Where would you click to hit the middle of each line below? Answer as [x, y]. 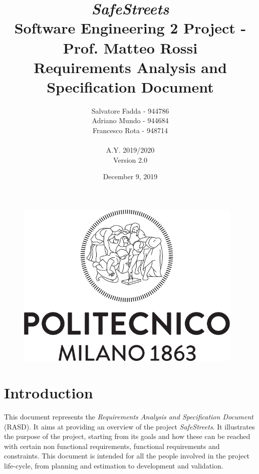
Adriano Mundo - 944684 [130, 120]
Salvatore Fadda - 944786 [130, 110]
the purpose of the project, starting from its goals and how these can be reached [127, 436]
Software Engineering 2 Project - [130, 28]
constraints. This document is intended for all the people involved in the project [127, 456]
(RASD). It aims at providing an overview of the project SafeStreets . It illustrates [129, 426]
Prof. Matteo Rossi [130, 47]
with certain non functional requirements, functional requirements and [112, 446]
